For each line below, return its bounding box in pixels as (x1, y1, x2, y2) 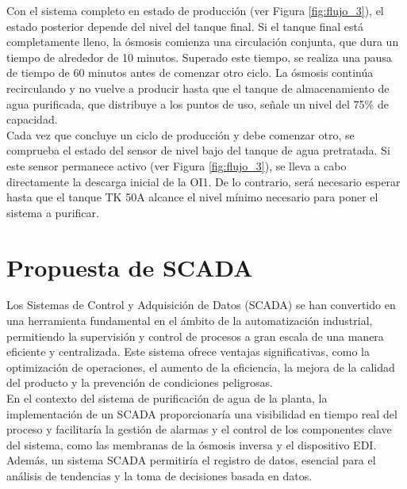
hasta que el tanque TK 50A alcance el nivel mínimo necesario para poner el (6, 189, 378, 205)
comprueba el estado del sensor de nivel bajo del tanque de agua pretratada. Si (6, 142, 390, 159)
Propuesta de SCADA (6, 250, 253, 283)
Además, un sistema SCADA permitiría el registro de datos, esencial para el (6, 452, 376, 468)
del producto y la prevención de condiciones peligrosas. (6, 374, 273, 391)
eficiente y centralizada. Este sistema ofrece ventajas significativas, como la (6, 343, 370, 360)
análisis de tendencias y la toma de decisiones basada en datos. (6, 467, 313, 483)
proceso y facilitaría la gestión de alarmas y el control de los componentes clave (6, 421, 392, 437)
